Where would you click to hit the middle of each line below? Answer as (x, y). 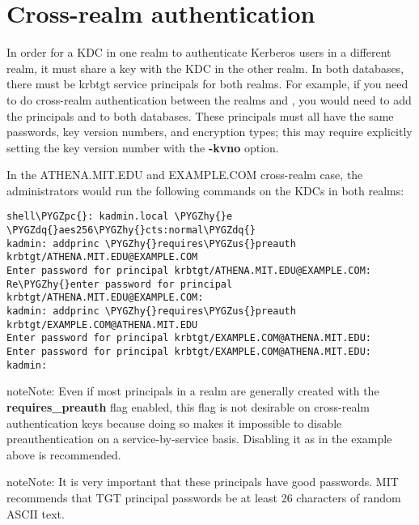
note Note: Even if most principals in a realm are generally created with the (193, 391)
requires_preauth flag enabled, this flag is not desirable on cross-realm (188, 406)
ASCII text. (36, 513)
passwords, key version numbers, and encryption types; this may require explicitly (209, 132)
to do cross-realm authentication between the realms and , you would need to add (209, 99)
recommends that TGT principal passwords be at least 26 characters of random (204, 497)
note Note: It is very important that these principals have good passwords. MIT (203, 482)
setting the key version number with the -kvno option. (143, 147)
